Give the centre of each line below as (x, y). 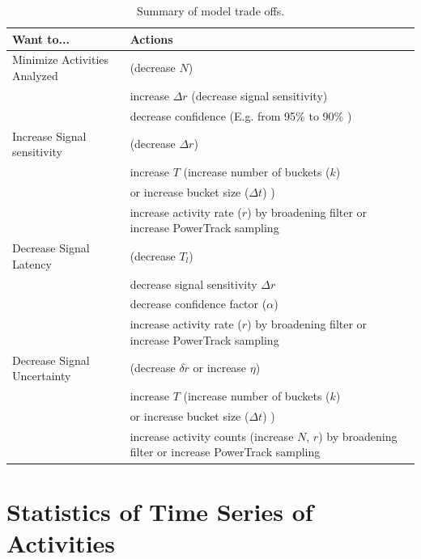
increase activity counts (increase (212, 436)
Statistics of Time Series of (160, 511)
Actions (151, 38)
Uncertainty (42, 376)
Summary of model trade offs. (210, 11)
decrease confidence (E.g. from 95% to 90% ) (241, 115)
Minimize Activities (61, 59)
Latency (32, 263)
